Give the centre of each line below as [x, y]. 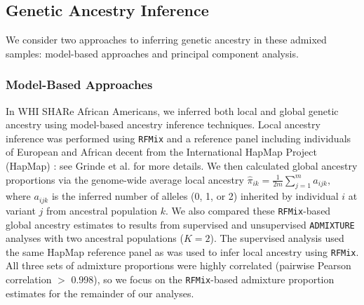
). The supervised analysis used [277, 238]
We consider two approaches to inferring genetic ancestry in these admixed [166, 40]
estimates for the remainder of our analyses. [100, 293]
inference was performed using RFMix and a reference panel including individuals [178, 138]
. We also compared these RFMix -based [248, 210]
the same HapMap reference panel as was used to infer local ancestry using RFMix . [182, 251]
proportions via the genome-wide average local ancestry [125, 179]
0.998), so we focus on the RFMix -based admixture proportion [203, 279]
